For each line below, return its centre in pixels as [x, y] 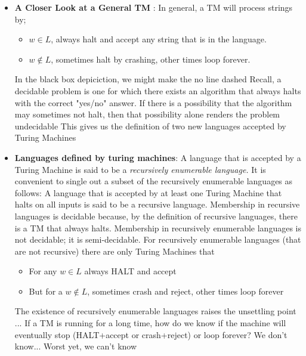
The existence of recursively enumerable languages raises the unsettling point [155, 311]
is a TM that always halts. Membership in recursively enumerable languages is [158, 227]
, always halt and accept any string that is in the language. [159, 39]
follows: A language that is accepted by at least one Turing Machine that [148, 192]
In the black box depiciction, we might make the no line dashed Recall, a [148, 79]
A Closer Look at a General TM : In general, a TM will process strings [154, 7]
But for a [46, 291]
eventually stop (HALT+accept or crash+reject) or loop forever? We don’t [151, 334]
